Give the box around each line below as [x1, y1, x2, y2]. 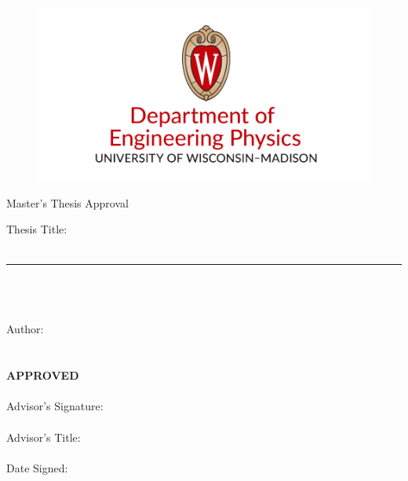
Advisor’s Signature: [6, 398, 104, 414]
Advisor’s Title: [6, 428, 81, 445]
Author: [6, 321, 44, 337]
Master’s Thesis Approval [6, 194, 129, 211]
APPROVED [6, 367, 79, 384]
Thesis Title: [6, 221, 67, 237]
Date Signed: [6, 459, 68, 475]
